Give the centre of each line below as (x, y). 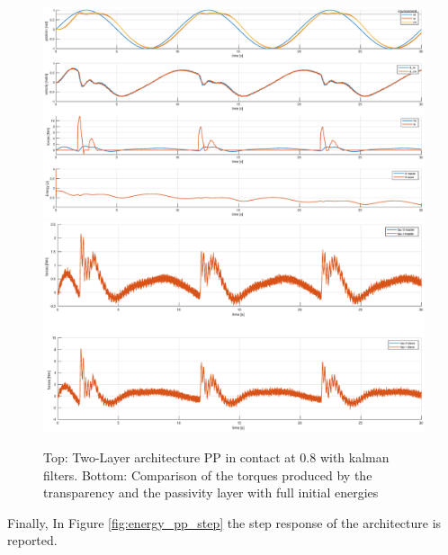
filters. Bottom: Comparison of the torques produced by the (208, 474)
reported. (32, 540)
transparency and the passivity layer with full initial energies (211, 492)
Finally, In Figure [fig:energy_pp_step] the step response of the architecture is (224, 522)
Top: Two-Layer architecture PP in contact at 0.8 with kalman (216, 457)
